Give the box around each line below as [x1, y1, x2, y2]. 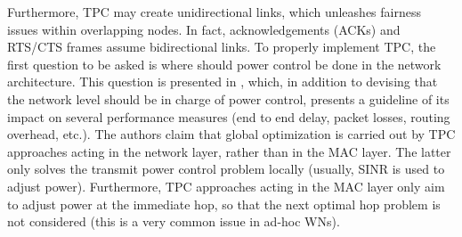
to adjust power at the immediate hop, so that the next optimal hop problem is [7, 194, 441, 213]
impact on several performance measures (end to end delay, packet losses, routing [7, 107, 450, 126]
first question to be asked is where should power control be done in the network [7, 54, 442, 73]
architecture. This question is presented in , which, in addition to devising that [7, 72, 438, 91]
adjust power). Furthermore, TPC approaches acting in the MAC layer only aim [7, 176, 445, 195]
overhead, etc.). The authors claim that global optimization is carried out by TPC [7, 125, 456, 143]
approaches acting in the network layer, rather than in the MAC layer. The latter [7, 142, 451, 160]
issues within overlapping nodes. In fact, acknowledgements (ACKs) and [7, 20, 401, 38]
